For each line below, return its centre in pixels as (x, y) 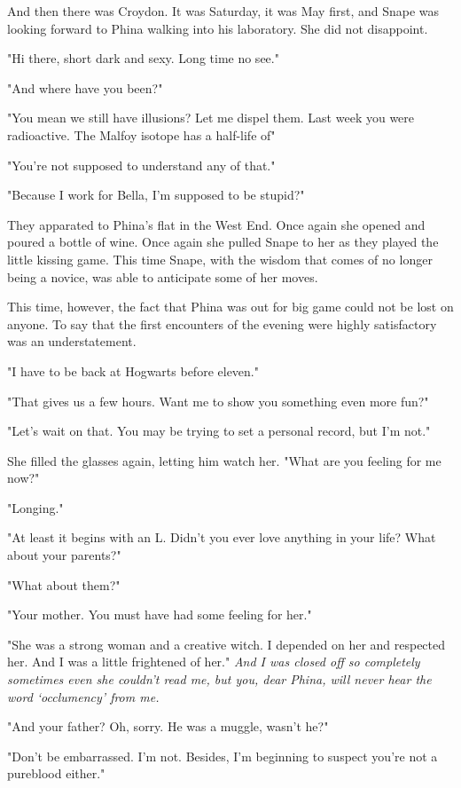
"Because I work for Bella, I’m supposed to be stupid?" (156, 195)
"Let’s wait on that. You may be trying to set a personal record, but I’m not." (219, 431)
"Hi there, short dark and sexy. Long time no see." (143, 58)
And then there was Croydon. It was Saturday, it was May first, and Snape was (223, 11)
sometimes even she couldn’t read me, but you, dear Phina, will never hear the (219, 679)
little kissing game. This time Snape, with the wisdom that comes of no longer (220, 259)
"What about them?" (64, 584)
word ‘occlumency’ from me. (83, 696)
